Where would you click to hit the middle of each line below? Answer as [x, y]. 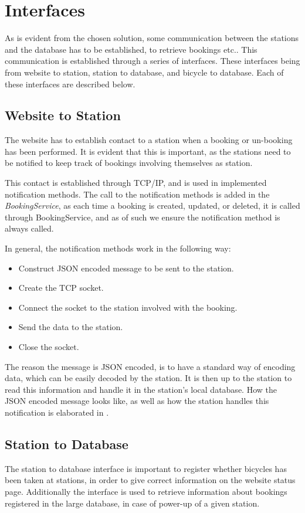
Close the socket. [49, 347]
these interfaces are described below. [70, 84]
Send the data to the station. [71, 327]
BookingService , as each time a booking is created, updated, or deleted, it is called [152, 205]
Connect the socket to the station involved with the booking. [128, 307]
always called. [29, 228]
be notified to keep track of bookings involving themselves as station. [129, 163]
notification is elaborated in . [57, 412]
